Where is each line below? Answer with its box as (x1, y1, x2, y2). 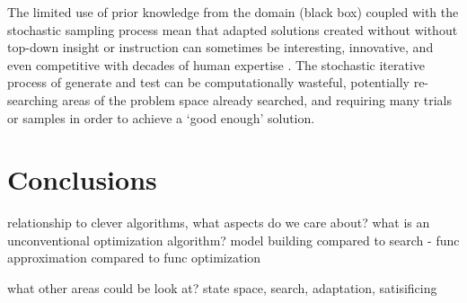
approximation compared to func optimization (7, 248, 261, 267)
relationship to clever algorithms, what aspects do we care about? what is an (7, 213, 430, 232)
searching (7, 90, 58, 109)
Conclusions (7, 161, 157, 198)
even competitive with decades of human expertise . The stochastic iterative (7, 55, 426, 74)
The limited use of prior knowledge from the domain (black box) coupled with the (7, 3, 459, 21)
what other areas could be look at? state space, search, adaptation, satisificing (7, 279, 437, 298)
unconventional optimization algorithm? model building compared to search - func (7, 230, 460, 249)
